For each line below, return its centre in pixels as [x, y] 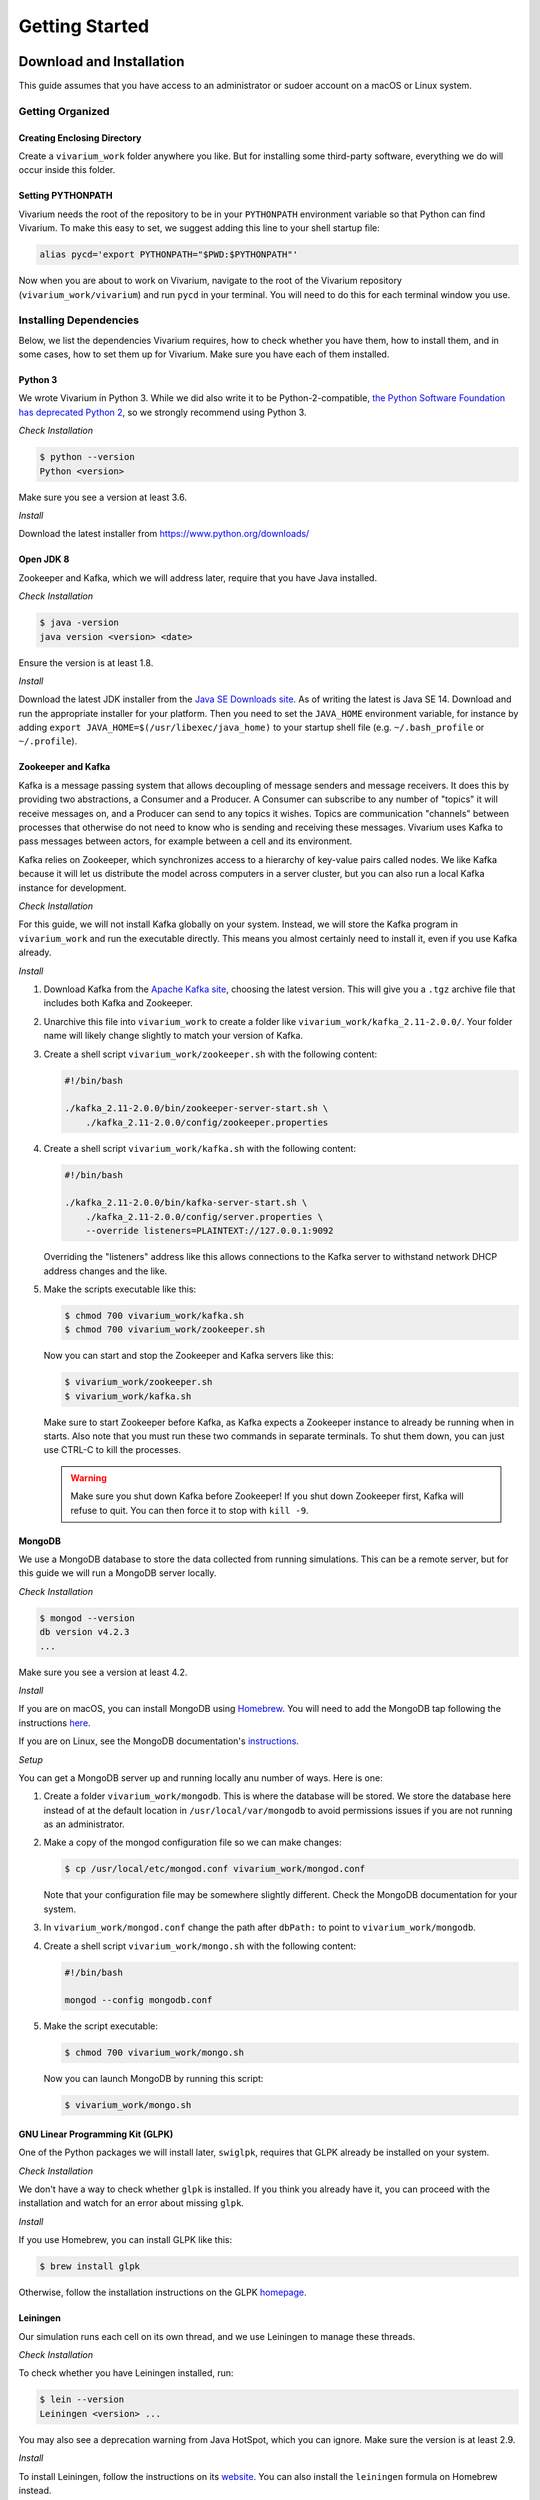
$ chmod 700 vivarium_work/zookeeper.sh [164, 1329]
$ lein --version [82, 2399]
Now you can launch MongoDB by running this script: [153, 2079]
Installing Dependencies [79, 320]
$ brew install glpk [89, 2266]
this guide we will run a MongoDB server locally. [117, 1573]
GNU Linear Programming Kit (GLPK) [96, 2134]
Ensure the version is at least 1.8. [86, 662]
